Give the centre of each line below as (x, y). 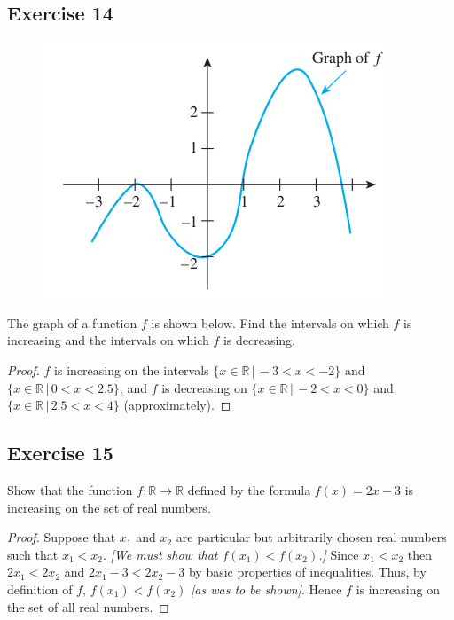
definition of (40, 589)
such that (33, 554)
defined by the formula (249, 489)
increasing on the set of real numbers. (109, 507)
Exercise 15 (60, 453)
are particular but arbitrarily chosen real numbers (311, 537)
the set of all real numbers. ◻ (88, 606)
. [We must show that (160, 554)
